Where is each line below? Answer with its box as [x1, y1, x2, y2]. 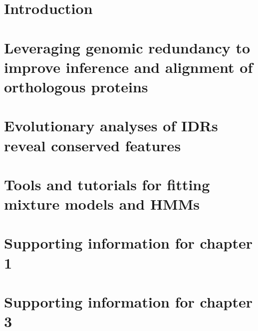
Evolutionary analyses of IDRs [4, 115, 218, 136]
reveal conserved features [4, 135, 181, 155]
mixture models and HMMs [4, 194, 200, 214]
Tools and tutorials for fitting [4, 174, 210, 194]
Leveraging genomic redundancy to [4, 37, 251, 57]
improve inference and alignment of [4, 56, 253, 77]
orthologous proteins [4, 76, 148, 96]
